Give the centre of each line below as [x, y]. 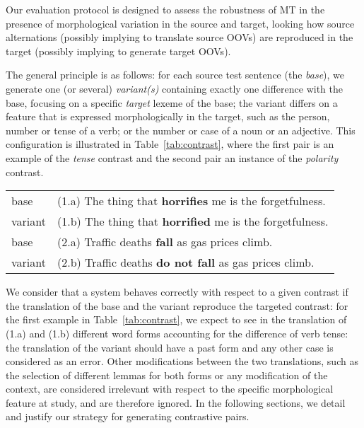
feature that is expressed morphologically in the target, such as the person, [168, 116]
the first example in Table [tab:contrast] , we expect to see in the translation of [176, 319]
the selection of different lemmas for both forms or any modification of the [167, 375]
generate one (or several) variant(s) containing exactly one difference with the [174, 88]
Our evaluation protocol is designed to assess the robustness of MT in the [165, 9]
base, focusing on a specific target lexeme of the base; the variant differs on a [172, 102]
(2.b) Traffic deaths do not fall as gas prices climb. [186, 262]
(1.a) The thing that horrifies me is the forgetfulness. [191, 201]
